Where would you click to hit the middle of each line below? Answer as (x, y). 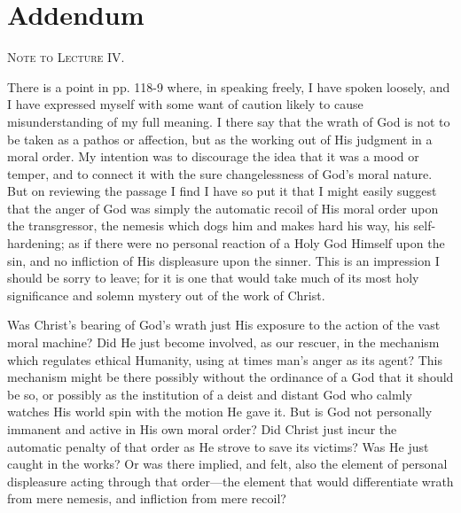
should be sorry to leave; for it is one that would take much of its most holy (213, 278)
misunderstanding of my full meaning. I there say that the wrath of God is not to (229, 121)
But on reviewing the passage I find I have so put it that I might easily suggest (222, 191)
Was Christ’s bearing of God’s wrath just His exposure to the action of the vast (224, 325)
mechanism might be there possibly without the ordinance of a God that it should (230, 377)
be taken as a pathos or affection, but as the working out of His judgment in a (220, 139)
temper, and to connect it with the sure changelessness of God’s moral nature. (220, 173)
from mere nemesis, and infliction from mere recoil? (147, 498)
